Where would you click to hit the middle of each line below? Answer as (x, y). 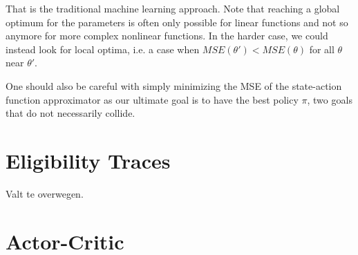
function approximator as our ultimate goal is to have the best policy (152, 99)
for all (322, 49)
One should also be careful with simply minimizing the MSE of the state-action (174, 85)
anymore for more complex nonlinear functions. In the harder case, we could (167, 36)
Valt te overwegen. (45, 193)
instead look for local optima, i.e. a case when (103, 49)
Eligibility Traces (88, 160)
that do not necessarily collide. (70, 113)
